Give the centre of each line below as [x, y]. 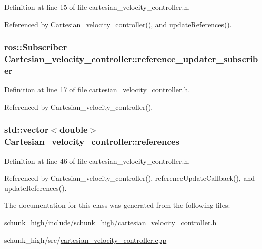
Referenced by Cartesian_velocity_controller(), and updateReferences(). [118, 24]
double [74, 130]
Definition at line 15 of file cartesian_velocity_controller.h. [97, 7]
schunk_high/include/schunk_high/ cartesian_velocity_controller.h [110, 222]
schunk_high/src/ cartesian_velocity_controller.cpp [85, 240]
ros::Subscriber [36, 47]
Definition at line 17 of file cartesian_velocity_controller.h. [97, 90]
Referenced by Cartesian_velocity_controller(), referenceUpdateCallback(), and [129, 178]
